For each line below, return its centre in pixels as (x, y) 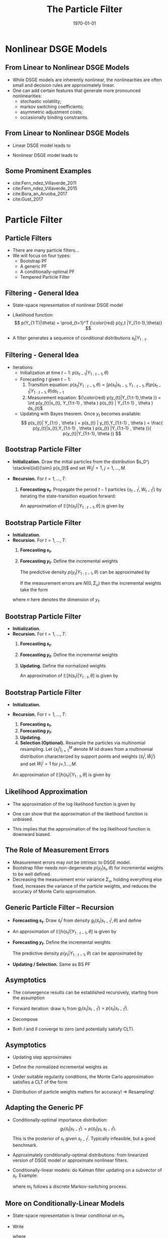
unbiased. (23, 819)
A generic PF (33, 267)
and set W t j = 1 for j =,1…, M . (48, 764)
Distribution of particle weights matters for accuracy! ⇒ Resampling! (83, 1092)
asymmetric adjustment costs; (51, 112)
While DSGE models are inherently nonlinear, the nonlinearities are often (87, 80)
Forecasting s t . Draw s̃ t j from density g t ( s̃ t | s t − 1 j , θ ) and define (77, 920)
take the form (34, 590)
